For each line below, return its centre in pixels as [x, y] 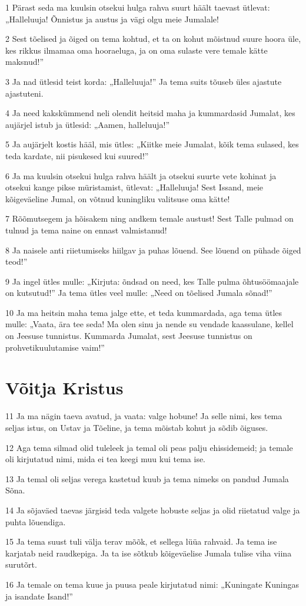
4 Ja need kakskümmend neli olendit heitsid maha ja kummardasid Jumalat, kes [150, 113]
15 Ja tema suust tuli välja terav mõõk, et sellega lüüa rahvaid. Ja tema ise [141, 541]
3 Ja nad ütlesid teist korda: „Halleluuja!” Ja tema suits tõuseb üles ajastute [144, 81]
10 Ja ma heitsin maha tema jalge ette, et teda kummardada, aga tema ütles [144, 312]
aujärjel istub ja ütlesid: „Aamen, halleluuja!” [88, 124]
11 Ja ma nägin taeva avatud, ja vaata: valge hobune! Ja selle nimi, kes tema [144, 416]
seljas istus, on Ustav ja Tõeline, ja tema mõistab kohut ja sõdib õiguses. [137, 427]
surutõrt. [21, 564]
